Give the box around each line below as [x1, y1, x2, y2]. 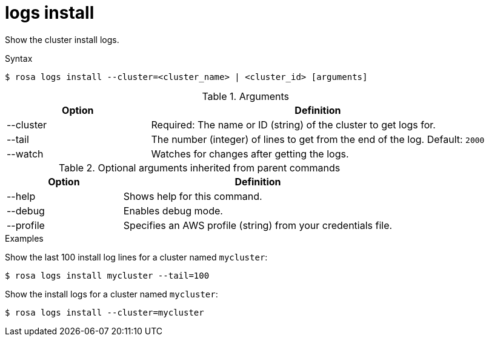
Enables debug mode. [123, 204, 223, 217]
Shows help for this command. [123, 190, 262, 202]
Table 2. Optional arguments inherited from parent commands [58, 161, 341, 174]
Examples [5, 233, 44, 243]
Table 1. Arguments [202, 90, 290, 102]
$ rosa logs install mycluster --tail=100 [5, 270, 210, 280]
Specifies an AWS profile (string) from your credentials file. [123, 219, 393, 231]
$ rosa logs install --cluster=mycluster [5, 307, 204, 317]
